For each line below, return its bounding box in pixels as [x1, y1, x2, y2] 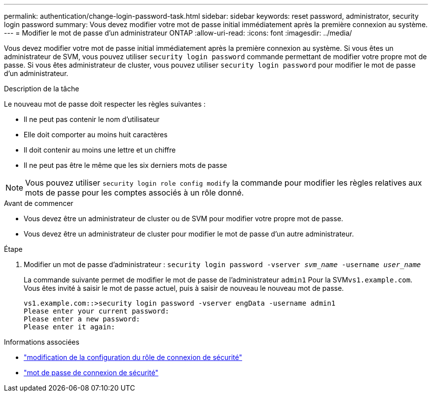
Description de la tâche [4, 84, 79, 93]
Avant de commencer [4, 199, 73, 207]
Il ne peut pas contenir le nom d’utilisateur [24, 115, 160, 123]
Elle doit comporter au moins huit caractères [24, 130, 168, 139]
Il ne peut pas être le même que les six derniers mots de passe [24, 161, 227, 169]
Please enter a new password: [24, 315, 141, 323]
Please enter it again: [24, 323, 115, 331]
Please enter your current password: [24, 307, 170, 315]
